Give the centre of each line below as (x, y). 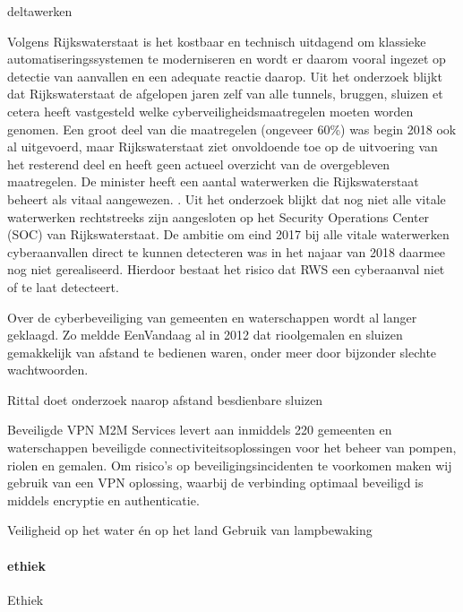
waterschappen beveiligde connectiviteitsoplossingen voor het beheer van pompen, (232, 448)
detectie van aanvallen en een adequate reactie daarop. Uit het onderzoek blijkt (225, 76)
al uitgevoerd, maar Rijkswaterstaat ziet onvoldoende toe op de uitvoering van (223, 147)
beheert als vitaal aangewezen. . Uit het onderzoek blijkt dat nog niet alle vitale (227, 198)
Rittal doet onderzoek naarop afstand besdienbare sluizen (165, 399)
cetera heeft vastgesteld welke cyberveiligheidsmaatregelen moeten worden (210, 111)
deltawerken (40, 11)
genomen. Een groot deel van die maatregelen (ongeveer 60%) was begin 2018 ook (232, 129)
